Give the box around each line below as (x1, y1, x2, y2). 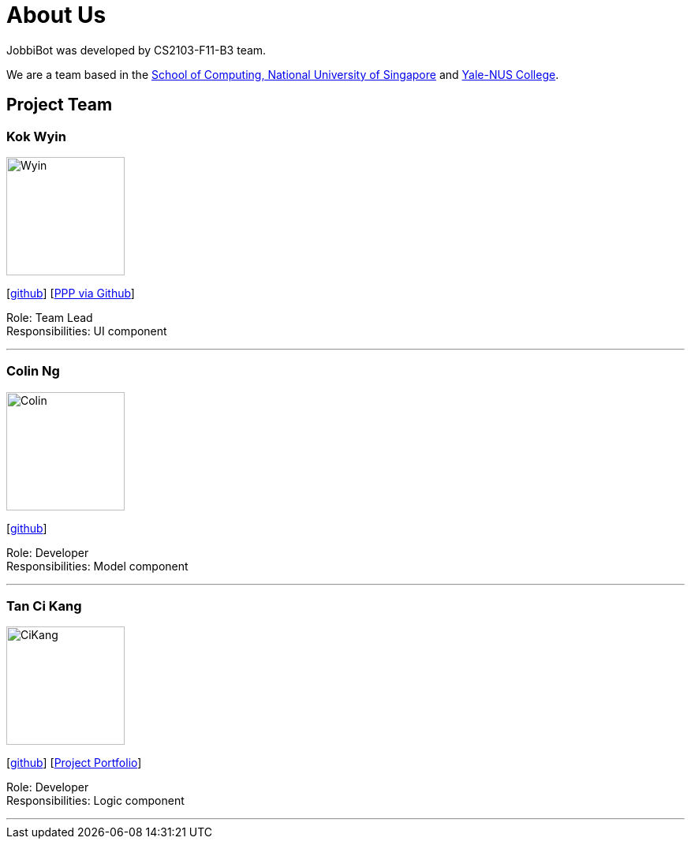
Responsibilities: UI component (6, 323, 167, 338)
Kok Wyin (6, 128, 66, 144)
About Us (6, 2, 106, 28)
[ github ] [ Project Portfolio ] (6, 756, 142, 770)
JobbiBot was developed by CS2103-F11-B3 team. (6, 43, 267, 57)
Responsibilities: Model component (6, 559, 189, 573)
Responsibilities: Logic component (6, 794, 185, 808)
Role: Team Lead (6, 310, 93, 324)
